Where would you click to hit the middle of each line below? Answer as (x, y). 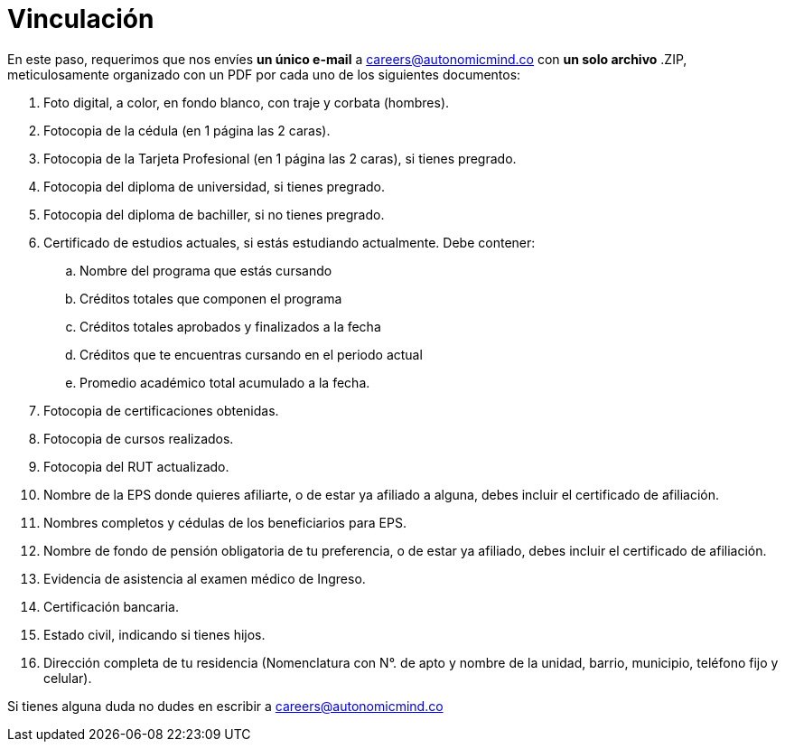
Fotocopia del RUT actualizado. (136, 466)
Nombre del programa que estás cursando (206, 270)
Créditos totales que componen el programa (211, 298)
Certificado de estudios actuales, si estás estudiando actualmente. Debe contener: (290, 242)
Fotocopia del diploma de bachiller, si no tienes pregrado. (214, 214)
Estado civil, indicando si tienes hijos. (154, 634)
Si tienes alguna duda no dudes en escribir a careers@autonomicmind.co (225, 706)
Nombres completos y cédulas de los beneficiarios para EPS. (225, 522)
